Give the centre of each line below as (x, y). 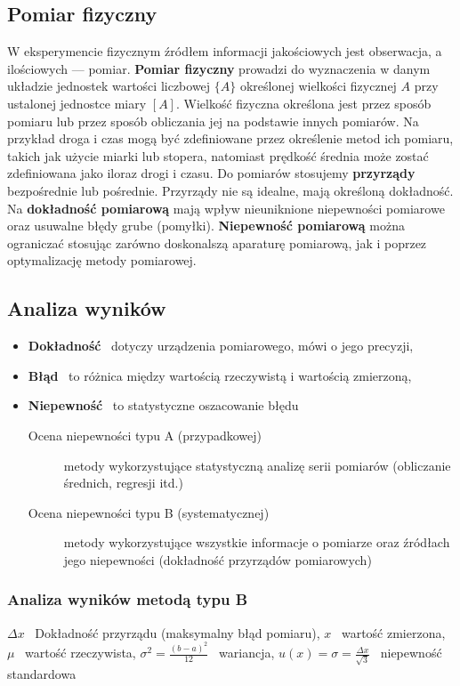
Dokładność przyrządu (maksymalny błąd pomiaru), (178, 632)
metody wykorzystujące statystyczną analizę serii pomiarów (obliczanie (257, 465)
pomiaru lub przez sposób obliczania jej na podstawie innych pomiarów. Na (213, 121)
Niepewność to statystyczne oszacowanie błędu (163, 405)
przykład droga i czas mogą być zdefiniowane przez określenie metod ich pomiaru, (230, 138)
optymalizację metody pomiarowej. (102, 260)
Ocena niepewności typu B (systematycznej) (149, 512)
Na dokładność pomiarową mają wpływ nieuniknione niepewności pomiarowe (226, 208)
